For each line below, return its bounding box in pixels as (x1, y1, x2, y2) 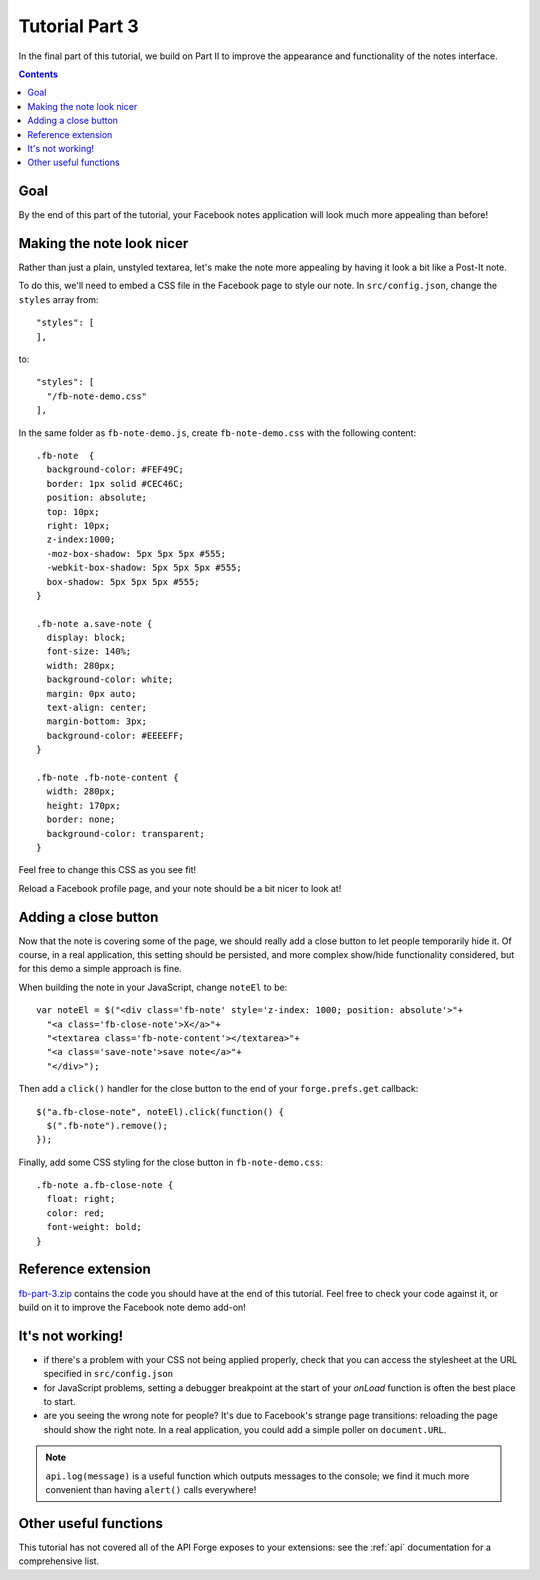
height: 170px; (46, 800, 121, 811)
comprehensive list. (18, 1555, 100, 1567)
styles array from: (18, 293, 99, 305)
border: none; (46, 814, 116, 825)
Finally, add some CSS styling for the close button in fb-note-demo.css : (18, 1156, 324, 1168)
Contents (18, 68, 59, 80)
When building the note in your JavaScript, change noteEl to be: (18, 981, 288, 993)
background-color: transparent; (46, 828, 205, 839)
